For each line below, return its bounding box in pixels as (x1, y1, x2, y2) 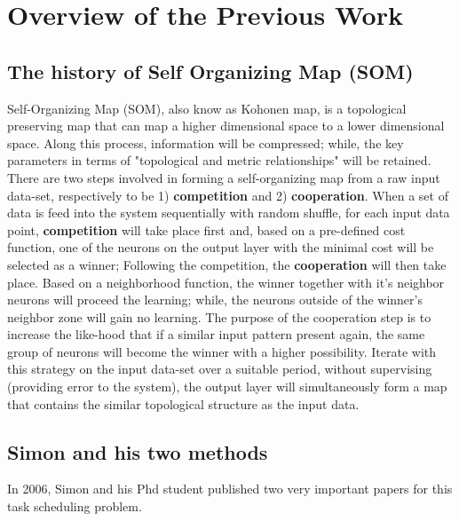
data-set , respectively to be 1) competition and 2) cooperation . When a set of (7, 186, 448, 204)
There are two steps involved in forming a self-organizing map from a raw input (7, 168, 440, 186)
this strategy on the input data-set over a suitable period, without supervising (7, 359, 432, 378)
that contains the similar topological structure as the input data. (7, 394, 360, 413)
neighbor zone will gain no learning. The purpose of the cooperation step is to (7, 307, 431, 326)
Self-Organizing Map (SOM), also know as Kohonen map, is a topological (7, 99, 407, 117)
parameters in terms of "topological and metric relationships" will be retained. (7, 151, 431, 170)
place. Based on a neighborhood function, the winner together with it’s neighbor (7, 272, 445, 291)
